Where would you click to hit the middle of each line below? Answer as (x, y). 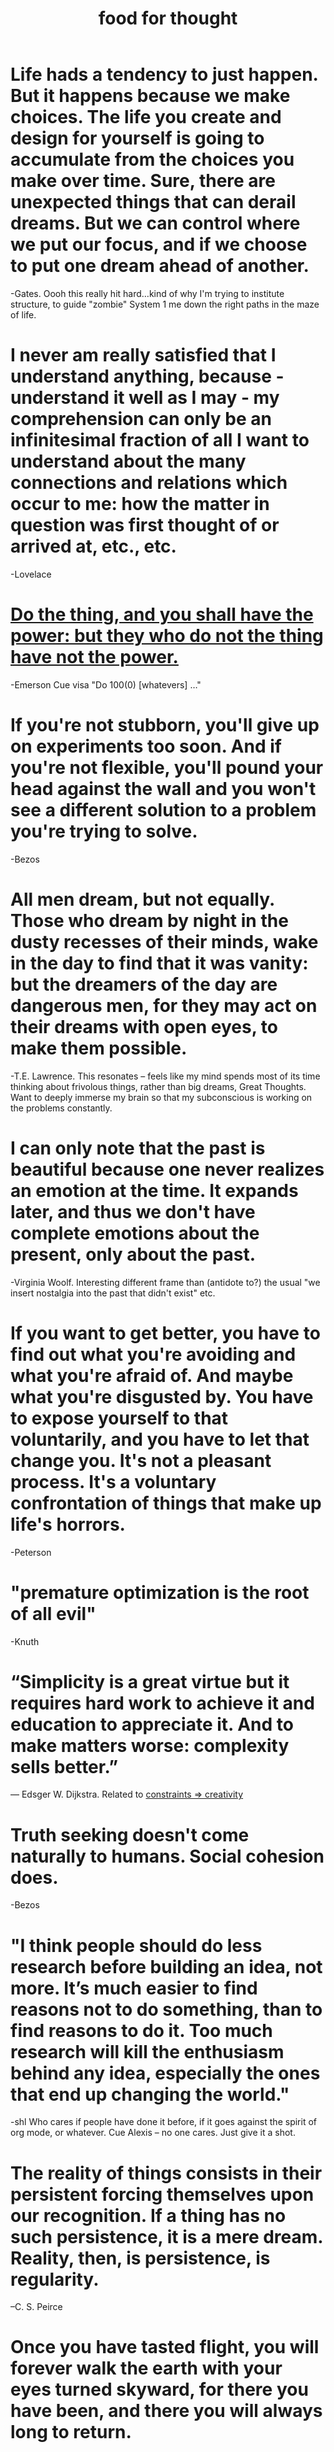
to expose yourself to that (119, 1418)
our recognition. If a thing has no (148, 2215)
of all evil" (53, 1613)
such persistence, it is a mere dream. (166, 2236)
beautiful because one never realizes (167, 1169)
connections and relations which (149, 483)
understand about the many (128, 461)
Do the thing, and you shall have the (162, 614)
